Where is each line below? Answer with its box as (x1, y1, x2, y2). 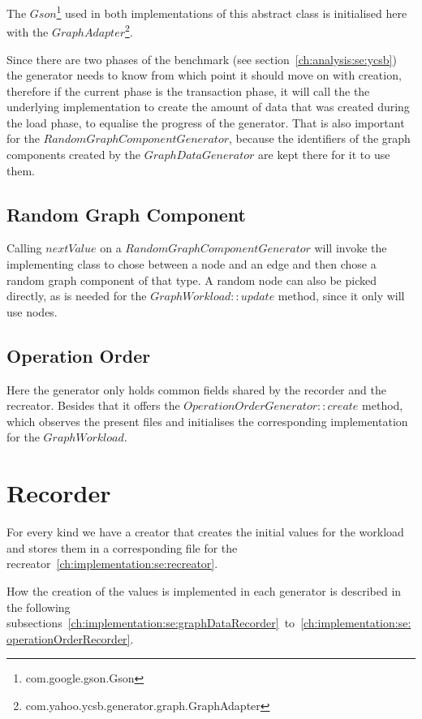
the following (6, 598, 71, 615)
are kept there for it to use (258, 146, 390, 163)
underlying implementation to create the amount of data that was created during (6, 98, 410, 115)
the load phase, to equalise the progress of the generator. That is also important (6, 114, 405, 131)
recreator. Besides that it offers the (6, 397, 180, 414)
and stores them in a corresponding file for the (6, 539, 238, 556)
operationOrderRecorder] (6, 630, 131, 647)
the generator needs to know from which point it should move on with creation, (6, 67, 402, 84)
